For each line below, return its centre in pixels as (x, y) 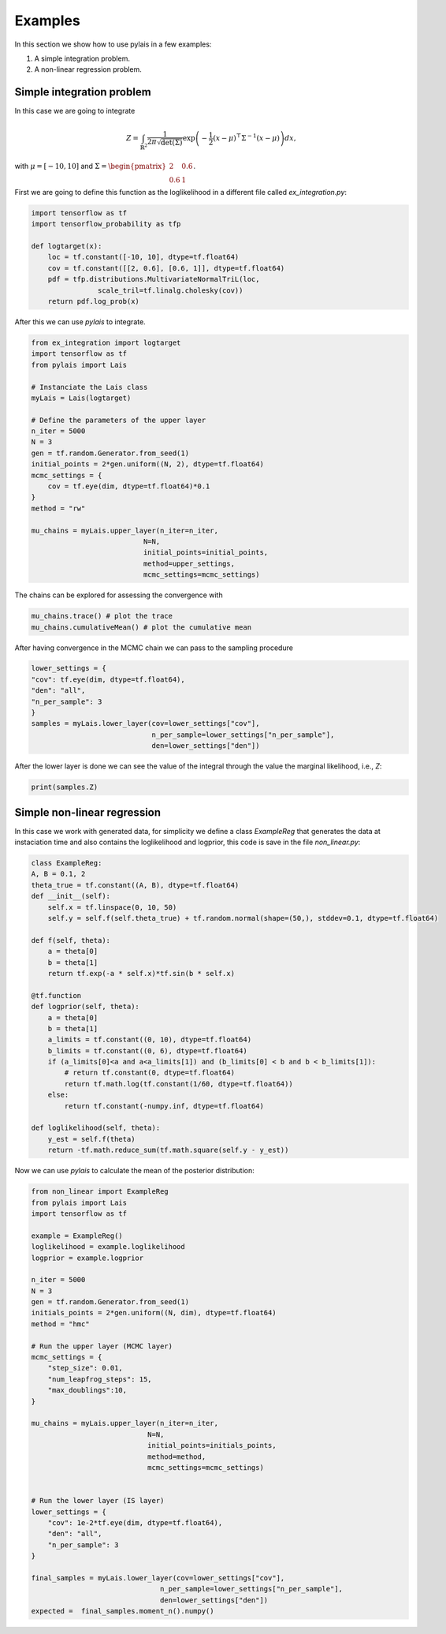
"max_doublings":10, (87, 1390)
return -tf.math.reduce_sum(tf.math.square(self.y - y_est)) (168, 1150)
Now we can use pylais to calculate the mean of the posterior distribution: (135, 1171)
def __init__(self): (71, 896)
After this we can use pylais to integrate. (80, 322)
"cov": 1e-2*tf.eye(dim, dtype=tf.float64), (135, 1522)
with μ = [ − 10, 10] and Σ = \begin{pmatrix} (91, 166)
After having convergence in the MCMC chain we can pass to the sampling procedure (154, 648)
